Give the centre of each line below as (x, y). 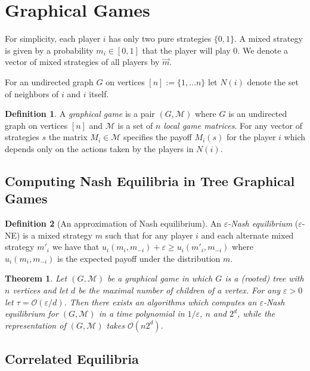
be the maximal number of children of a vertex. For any (179, 290)
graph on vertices (36, 125)
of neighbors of (32, 93)
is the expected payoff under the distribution (139, 258)
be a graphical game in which (160, 278)
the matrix (68, 137)
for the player (251, 137)
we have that (76, 247)
